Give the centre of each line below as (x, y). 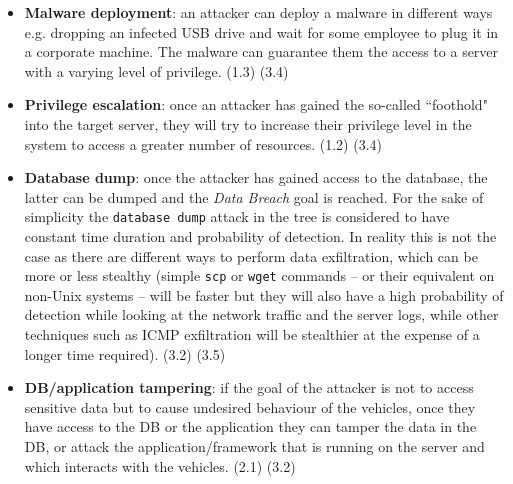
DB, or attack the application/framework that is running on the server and (254, 446)
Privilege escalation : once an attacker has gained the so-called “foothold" (256, 104)
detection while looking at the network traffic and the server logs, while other (261, 314)
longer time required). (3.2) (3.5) (125, 353)
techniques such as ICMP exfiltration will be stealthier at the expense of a (252, 334)
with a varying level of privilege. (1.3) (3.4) (156, 70)
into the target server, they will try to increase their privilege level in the (248, 123)
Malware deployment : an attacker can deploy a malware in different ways (258, 12)
